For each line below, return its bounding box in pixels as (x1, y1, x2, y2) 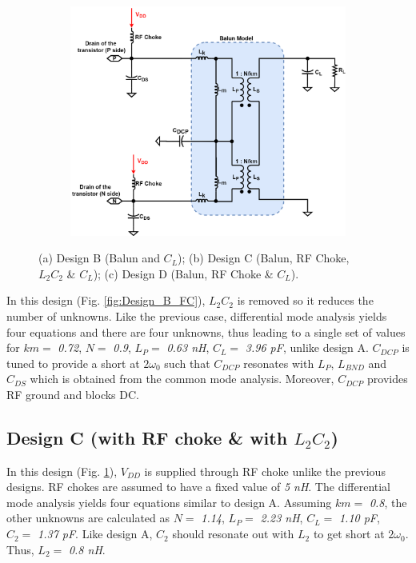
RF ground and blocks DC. (6, 385, 139, 402)
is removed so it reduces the (237, 292, 374, 309)
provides (367, 370, 408, 387)
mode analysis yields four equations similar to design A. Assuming (6, 493, 332, 510)
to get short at (313, 525, 385, 542)
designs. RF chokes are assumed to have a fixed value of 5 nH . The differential (6, 478, 391, 495)
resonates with (243, 354, 314, 371)
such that (164, 354, 210, 371)
